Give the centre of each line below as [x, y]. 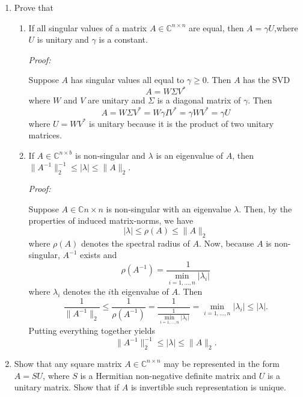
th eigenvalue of [140, 291]
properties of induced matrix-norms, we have [111, 220]
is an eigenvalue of [190, 155]
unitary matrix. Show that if [67, 387]
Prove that [34, 7]
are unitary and [117, 100]
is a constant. [123, 39]
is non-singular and [110, 155]
